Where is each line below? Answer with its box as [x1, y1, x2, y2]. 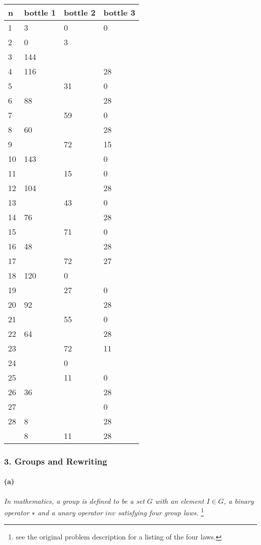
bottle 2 [64, 7, 96, 18]
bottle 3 [103, 7, 136, 18]
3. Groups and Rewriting [4, 455, 107, 467]
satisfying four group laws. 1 [117, 506, 204, 517]
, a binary [223, 495, 254, 506]
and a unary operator [38, 507, 103, 517]
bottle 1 [24, 7, 56, 18]
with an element [155, 495, 204, 506]
